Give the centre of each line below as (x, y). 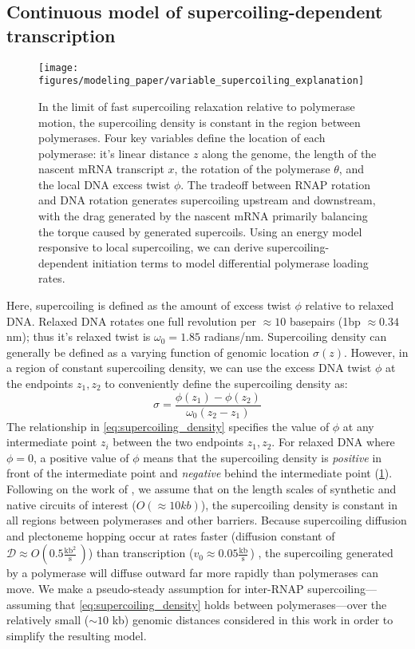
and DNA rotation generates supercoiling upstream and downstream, (207, 200)
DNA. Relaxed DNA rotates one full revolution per (132, 321)
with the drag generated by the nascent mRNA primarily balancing (203, 216)
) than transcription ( (141, 553)
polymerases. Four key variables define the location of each (182, 138)
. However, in (376, 352)
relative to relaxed (350, 305)
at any (358, 426)
